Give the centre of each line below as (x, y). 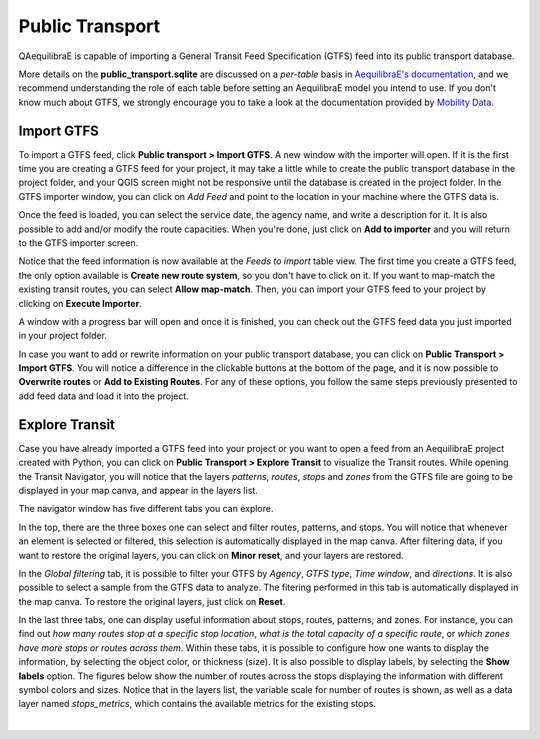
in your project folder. (62, 336)
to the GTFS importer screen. (78, 242)
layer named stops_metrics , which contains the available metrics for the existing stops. (197, 704)
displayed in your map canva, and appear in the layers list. (138, 490)
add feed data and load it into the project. (103, 396)
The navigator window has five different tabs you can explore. (146, 509)
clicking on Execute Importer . (80, 303)
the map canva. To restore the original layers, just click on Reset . (152, 601)
